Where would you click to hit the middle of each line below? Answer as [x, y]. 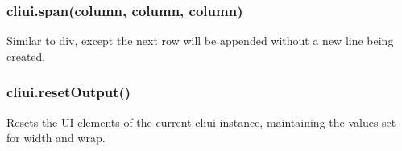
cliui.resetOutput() [69, 92]
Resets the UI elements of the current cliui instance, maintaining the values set [201, 122]
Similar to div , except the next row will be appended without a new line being [200, 41]
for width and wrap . [56, 138]
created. [26, 56]
